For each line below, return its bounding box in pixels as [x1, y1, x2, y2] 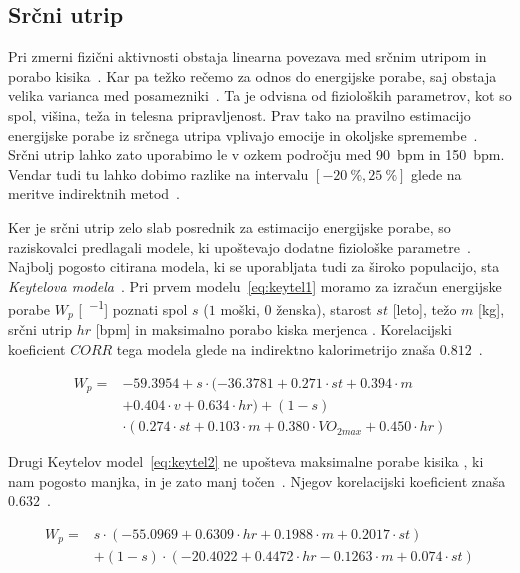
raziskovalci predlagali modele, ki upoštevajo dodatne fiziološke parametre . [8, 236, 471, 257]
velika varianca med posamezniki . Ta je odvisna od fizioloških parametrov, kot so [8, 85, 512, 106]
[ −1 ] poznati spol [78, 296, 188, 319]
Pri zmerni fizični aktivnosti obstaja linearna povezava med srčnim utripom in [8, 46, 487, 67]
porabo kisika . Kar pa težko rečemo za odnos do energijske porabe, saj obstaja [8, 65, 497, 86]
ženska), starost [276, 298, 372, 319]
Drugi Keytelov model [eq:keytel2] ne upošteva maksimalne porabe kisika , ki [8, 451, 484, 472]
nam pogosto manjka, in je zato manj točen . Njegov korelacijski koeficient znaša [8, 470, 506, 491]
